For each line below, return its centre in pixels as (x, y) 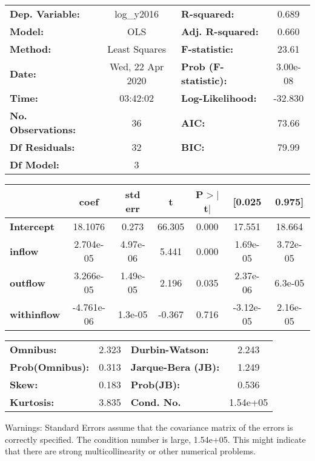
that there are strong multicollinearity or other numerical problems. (131, 451)
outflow (28, 282)
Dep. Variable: (45, 14)
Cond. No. (156, 402)
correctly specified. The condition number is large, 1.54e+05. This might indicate (155, 439)
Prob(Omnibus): (50, 367)
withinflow (35, 314)
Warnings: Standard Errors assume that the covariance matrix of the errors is (149, 427)
